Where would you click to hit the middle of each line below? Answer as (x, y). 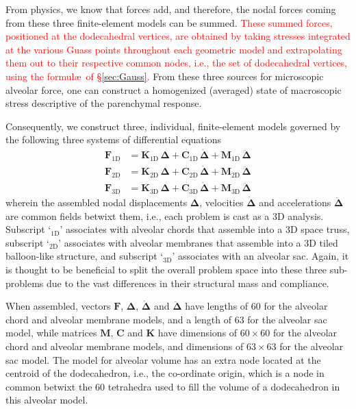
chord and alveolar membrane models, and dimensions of (125, 346)
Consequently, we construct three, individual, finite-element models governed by (173, 126)
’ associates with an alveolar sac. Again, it (260, 256)
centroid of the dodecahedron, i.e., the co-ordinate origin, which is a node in (165, 373)
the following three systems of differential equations (113, 139)
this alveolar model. (47, 400)
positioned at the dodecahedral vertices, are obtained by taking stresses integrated (178, 36)
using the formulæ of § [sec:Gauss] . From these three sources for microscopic (165, 76)
